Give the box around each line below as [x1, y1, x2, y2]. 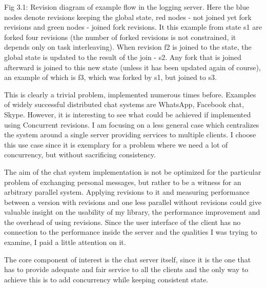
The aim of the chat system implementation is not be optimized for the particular [4, 166, 261, 177]
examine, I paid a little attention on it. [4, 237, 126, 248]
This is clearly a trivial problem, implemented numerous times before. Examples [4, 89, 256, 99]
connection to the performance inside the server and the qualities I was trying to [4, 227, 257, 237]
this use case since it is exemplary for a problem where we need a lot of [4, 139, 228, 150]
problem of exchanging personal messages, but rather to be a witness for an [4, 176, 241, 187]
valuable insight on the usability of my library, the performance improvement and [4, 207, 260, 217]
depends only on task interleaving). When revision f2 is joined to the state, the [4, 42, 252, 52]
